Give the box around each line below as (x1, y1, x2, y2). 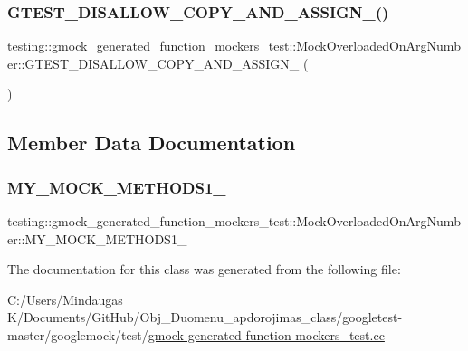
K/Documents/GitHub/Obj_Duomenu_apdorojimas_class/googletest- (7, 308, 403, 327)
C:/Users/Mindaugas (7, 289, 123, 308)
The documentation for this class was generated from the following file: (7, 260, 401, 279)
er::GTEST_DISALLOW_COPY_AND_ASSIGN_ (7, 53, 300, 72)
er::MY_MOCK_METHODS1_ (7, 229, 187, 248)
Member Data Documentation (7, 128, 296, 157)
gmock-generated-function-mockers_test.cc (148, 325, 385, 344)
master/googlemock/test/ (7, 325, 148, 344)
